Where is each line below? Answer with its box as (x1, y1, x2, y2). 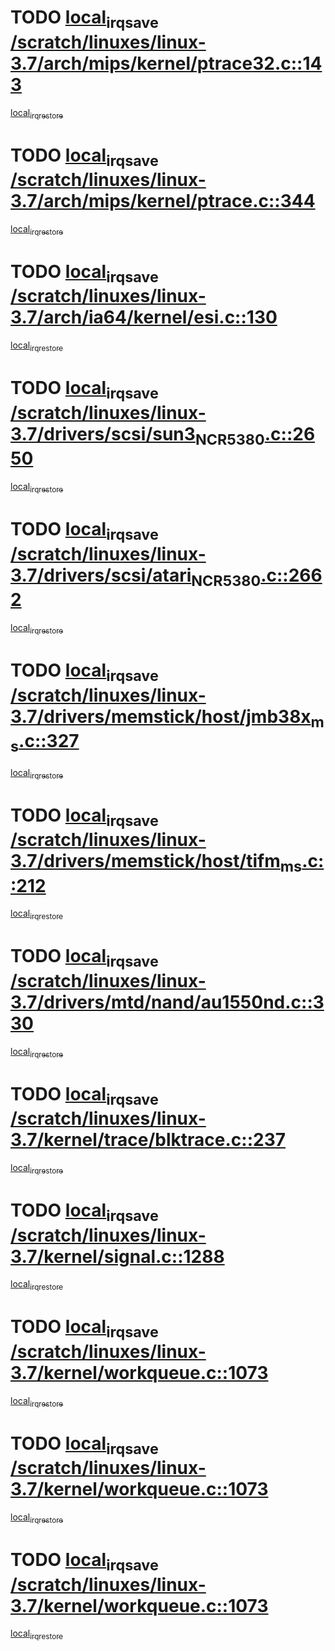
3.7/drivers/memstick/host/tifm (10, 850, 281, 873)
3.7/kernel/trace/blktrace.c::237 (10, 1129, 286, 1151)
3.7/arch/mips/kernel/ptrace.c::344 (10, 190, 316, 213)
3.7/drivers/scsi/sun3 (10, 422, 196, 445)
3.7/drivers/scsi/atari (10, 564, 192, 586)
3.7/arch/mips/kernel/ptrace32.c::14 (10, 52, 323, 75)
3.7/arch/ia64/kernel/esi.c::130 (10, 306, 278, 329)
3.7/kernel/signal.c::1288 (10, 1245, 225, 1268)
